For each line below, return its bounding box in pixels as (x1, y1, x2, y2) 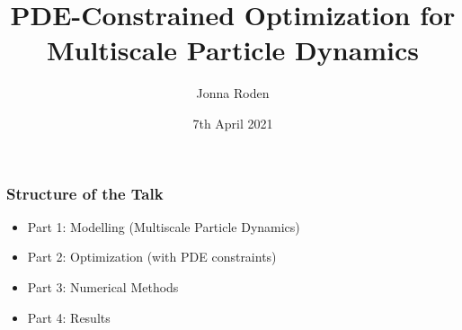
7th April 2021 (192, 113, 273, 132)
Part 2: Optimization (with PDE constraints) (27, 247, 277, 266)
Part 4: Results (27, 308, 111, 326)
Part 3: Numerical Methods (27, 277, 179, 296)
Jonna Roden (196, 84, 270, 103)
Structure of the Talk (6, 182, 164, 204)
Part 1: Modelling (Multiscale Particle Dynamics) (27, 217, 300, 236)
